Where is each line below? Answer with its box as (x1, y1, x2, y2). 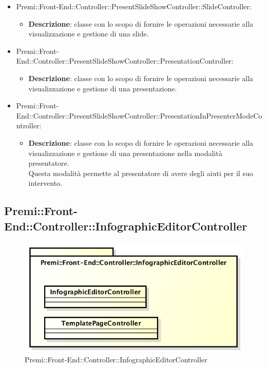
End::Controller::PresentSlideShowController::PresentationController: (16, 55, 234, 66)
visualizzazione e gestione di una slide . (28, 28, 149, 39)
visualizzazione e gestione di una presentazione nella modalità (28, 147, 222, 158)
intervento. (28, 178, 62, 188)
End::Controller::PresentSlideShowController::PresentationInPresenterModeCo (16, 110, 262, 121)
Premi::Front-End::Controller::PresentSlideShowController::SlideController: (16, 1, 252, 11)
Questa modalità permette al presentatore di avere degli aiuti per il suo (28, 167, 253, 178)
